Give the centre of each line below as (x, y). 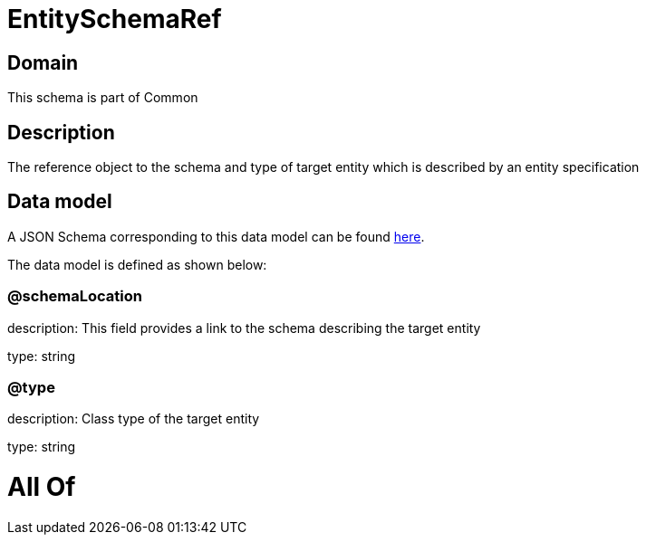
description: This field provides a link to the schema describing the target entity (244, 328)
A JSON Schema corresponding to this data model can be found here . (216, 236)
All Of (42, 487)
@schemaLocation (75, 296)
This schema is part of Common (103, 98)
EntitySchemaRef (115, 19)
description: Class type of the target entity (134, 419)
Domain (43, 62)
